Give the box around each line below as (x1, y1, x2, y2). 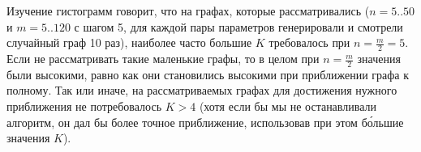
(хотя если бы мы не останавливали (199, 98, 376, 115)
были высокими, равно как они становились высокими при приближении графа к (6, 65, 410, 82)
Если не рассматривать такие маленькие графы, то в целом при (6, 50, 320, 67)
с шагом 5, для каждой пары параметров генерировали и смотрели (74, 18, 403, 35)
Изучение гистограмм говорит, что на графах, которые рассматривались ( (6, 2, 370, 19)
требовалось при (268, 34, 350, 51)
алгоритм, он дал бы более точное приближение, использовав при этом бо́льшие (6, 113, 404, 130)
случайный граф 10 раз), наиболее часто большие (6, 34, 252, 51)
